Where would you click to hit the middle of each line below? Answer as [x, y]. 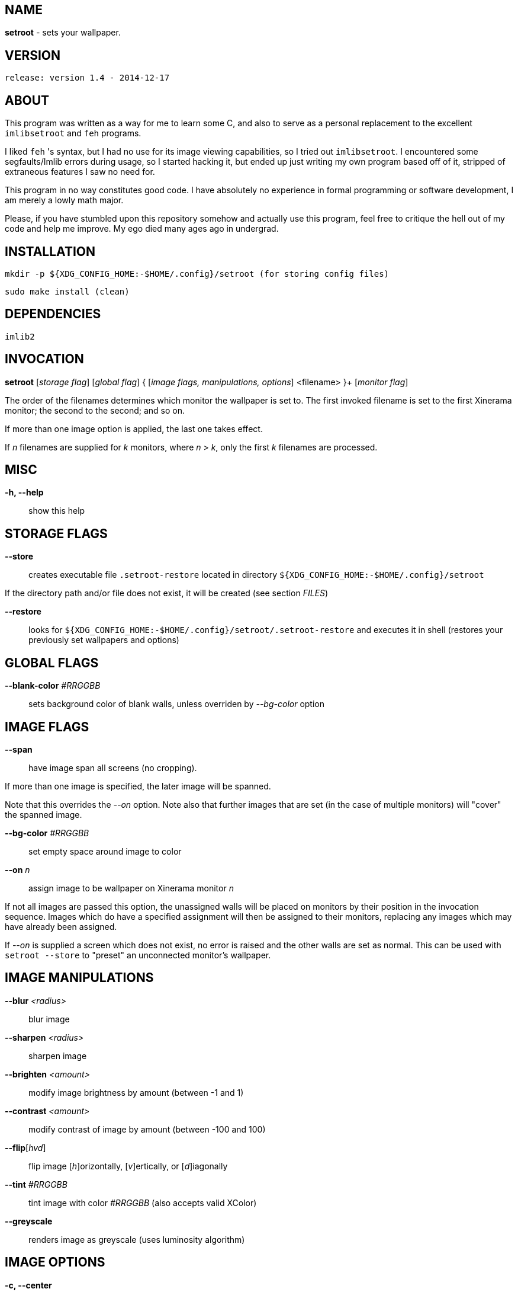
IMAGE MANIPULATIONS [79, 978]
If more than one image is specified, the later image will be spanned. [138, 786]
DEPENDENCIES [53, 314]
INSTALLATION [50, 251]
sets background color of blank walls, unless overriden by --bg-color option [176, 704]
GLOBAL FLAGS [52, 663]
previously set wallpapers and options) [104, 640]
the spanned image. [44, 815]
